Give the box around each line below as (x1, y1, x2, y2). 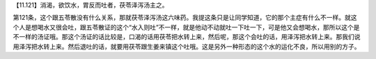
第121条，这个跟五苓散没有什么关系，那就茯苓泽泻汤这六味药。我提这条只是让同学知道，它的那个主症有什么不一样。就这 (13, 14, 357, 22)
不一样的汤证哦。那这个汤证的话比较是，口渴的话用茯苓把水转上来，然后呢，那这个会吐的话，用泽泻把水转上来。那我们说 (13, 33, 361, 41)
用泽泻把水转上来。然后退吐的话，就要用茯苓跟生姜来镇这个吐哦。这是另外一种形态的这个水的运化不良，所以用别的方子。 (13, 42, 361, 51)
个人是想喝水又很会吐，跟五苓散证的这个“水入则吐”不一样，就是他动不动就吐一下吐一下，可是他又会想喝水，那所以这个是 (13, 23, 360, 31)
